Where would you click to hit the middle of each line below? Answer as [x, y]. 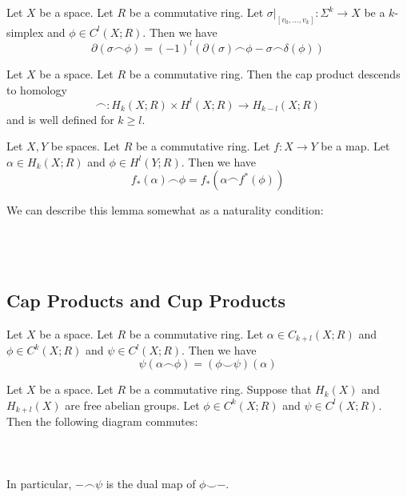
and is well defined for [60, 119]
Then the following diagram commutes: [102, 421]
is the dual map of [151, 484]
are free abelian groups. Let [132, 405]
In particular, [39, 484]
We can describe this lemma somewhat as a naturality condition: [165, 210]
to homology [37, 89]
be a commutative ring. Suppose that [220, 389]
